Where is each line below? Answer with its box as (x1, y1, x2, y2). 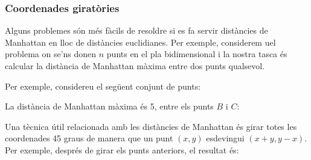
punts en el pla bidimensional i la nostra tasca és (106, 48, 287, 60)
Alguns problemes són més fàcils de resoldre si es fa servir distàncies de (5, 24, 268, 37)
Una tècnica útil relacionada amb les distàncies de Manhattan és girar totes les (5, 120, 297, 132)
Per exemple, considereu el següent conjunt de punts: (5, 79, 201, 92)
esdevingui (206, 132, 245, 144)
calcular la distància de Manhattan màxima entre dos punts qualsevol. (5, 60, 265, 72)
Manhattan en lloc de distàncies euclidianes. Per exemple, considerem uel (5, 35, 276, 48)
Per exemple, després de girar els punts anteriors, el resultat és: (5, 143, 239, 156)
